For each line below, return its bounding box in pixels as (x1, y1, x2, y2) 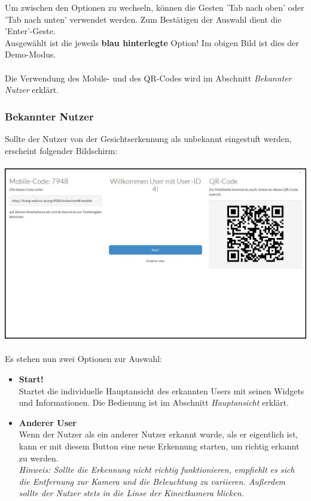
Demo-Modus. (5, 48, 56, 61)
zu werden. (19, 451, 59, 464)
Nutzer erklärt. (5, 83, 59, 96)
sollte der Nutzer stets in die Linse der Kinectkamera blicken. (19, 487, 244, 499)
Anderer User (19, 416, 77, 428)
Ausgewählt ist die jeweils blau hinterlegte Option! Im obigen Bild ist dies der (5, 36, 299, 49)
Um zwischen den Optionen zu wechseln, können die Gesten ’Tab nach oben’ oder (5, 1, 304, 13)
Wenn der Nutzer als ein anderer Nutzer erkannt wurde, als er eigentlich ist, (19, 428, 298, 440)
